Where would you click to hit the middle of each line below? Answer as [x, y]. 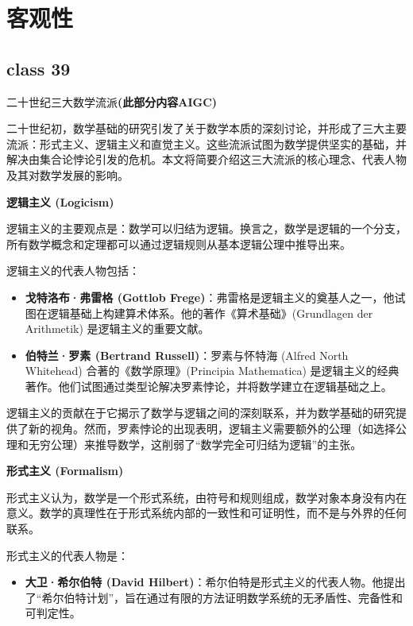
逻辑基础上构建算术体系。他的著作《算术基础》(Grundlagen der [210, 313]
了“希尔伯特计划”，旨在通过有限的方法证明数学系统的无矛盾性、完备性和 [214, 597]
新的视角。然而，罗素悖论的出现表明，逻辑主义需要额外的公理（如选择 [212, 429]
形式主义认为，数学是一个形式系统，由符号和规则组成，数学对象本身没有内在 [206, 497]
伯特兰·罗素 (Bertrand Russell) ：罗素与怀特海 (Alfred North [187, 355]
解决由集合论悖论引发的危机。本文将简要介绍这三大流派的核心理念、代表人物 [206, 159]
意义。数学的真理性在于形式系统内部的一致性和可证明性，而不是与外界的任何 [206, 513]
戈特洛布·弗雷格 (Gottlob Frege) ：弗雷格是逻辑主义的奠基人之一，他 [210, 297]
